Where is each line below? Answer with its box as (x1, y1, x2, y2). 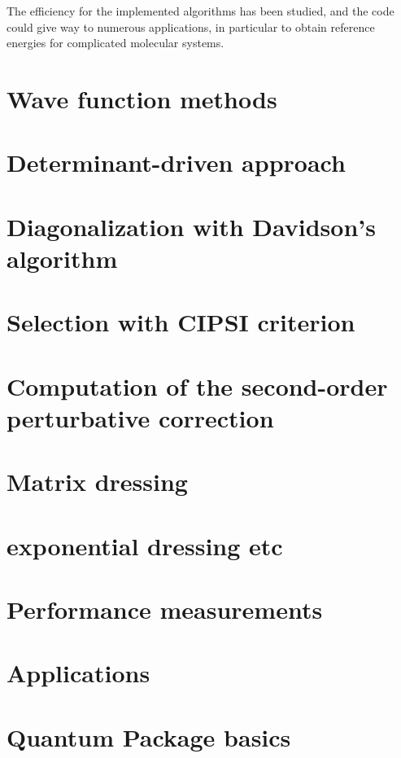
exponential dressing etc (7, 528, 283, 562)
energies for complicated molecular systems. (7, 34, 224, 51)
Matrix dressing (7, 465, 188, 498)
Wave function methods (7, 81, 277, 115)
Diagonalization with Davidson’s (7, 209, 376, 243)
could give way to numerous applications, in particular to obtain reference (7, 18, 375, 35)
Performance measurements (7, 592, 323, 625)
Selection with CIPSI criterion (7, 305, 355, 339)
